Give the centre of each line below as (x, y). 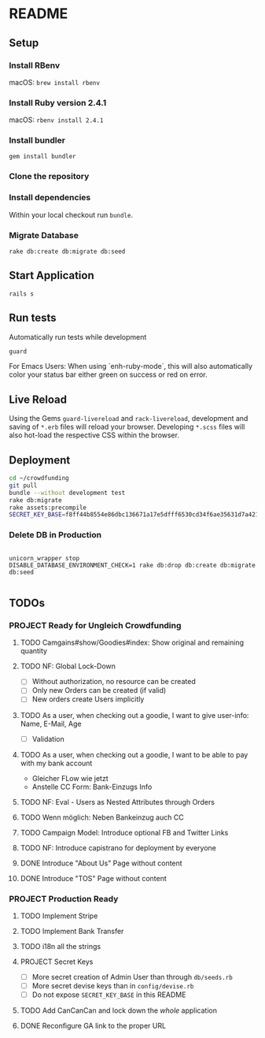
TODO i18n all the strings (61, 946)
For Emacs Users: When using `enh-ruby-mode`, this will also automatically (131, 366)
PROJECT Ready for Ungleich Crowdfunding (95, 625)
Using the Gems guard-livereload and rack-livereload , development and (129, 419)
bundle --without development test (67, 493)
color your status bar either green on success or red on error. (108, 374)
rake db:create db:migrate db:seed (67, 251)
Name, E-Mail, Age (51, 724)
